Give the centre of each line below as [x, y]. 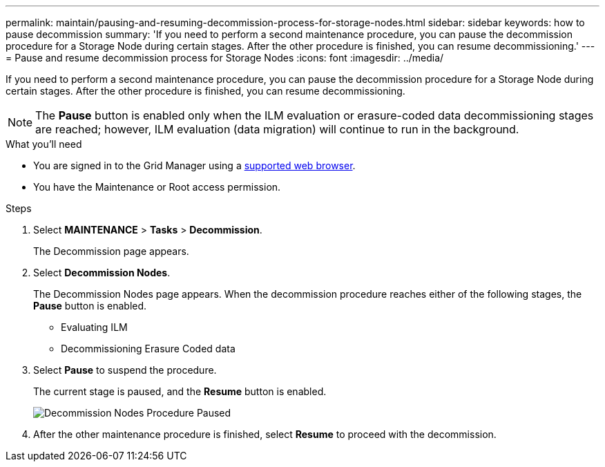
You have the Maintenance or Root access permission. [157, 187]
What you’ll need [44, 144]
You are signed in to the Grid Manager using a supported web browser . [194, 165]
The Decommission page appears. [111, 251]
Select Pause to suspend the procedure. [125, 370]
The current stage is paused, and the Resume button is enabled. [180, 391]
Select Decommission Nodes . [102, 273]
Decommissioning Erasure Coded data [148, 349]
